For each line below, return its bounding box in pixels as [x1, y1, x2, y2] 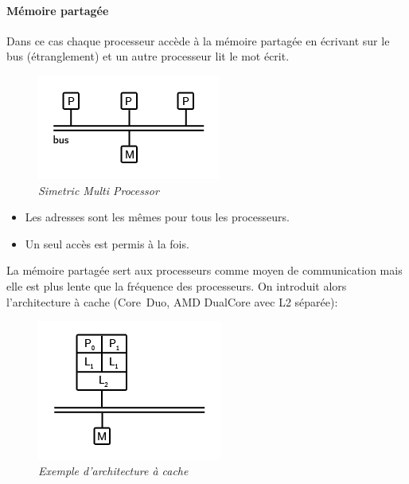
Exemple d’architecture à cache [38, 462, 189, 478]
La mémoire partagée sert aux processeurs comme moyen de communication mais [6, 262, 403, 279]
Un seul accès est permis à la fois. [25, 235, 189, 252]
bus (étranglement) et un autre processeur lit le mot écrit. [6, 48, 290, 64]
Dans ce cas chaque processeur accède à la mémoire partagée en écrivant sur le [6, 32, 390, 49]
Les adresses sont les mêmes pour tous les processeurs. [25, 209, 290, 225]
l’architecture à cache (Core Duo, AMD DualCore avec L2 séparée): [6, 293, 338, 310]
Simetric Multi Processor [38, 181, 159, 198]
